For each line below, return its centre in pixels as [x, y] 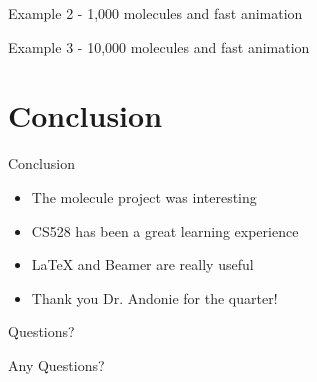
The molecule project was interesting [144, 196]
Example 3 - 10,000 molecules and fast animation [159, 46]
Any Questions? [56, 364]
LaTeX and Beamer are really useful [142, 264]
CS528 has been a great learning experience [165, 230]
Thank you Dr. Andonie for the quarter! [154, 297]
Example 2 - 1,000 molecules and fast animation [155, 13]
